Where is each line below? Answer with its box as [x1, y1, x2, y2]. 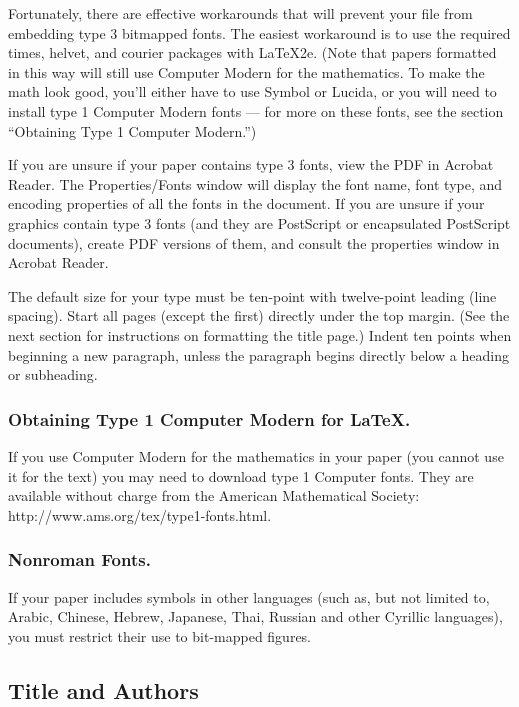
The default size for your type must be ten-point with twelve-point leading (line [8, 285, 497, 306]
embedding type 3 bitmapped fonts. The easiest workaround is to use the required [8, 22, 511, 43]
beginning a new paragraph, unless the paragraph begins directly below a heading [8, 344, 509, 365]
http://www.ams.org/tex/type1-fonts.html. [8, 504, 272, 525]
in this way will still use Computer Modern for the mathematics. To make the [8, 61, 485, 82]
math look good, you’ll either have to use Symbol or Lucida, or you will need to [8, 81, 497, 102]
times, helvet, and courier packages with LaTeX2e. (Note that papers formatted [8, 42, 497, 63]
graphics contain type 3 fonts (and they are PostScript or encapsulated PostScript [8, 212, 511, 233]
